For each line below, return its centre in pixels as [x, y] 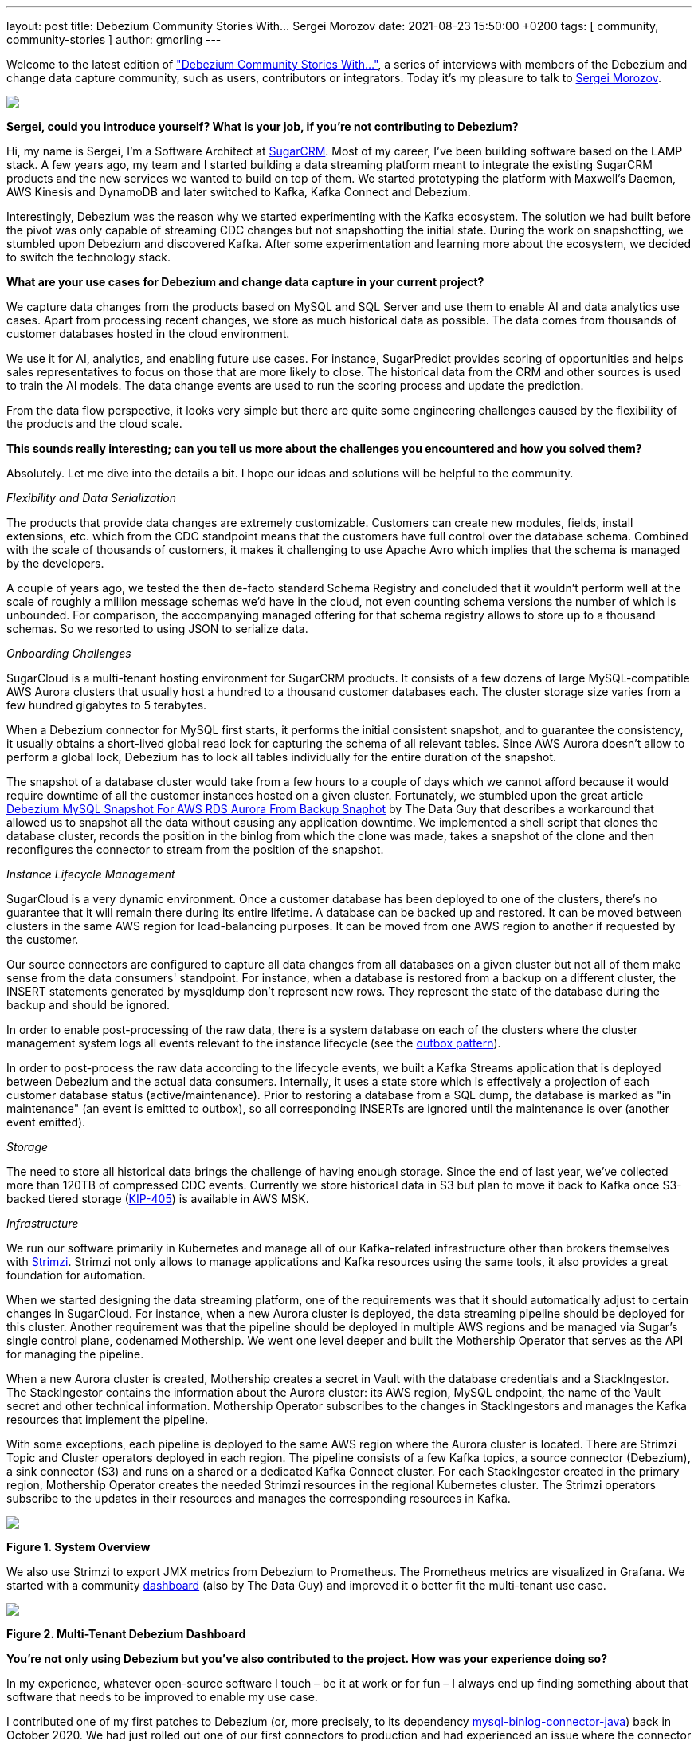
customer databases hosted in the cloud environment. [148, 334]
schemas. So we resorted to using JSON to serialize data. [157, 629]
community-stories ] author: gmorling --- [114, 39]
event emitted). [46, 1122]
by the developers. [55, 563]
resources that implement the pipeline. [107, 1419]
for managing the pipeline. [75, 1354]
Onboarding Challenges [69, 653]
